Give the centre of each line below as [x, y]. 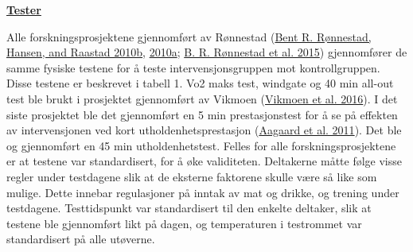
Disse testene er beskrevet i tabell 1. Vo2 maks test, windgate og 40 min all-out [200, 83]
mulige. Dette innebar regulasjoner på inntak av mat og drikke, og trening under [203, 192]
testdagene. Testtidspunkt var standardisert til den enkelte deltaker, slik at [189, 208]
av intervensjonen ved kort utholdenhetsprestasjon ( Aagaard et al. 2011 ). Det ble [204, 130]
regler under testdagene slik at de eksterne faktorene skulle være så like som [192, 176]
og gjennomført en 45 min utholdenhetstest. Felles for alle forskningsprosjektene [201, 145]
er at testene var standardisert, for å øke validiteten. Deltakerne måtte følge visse [204, 161]
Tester [24, 10]
